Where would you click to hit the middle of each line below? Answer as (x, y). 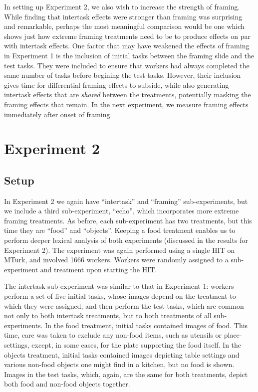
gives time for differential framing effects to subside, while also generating (117, 85)
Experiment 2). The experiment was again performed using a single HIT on (120, 250)
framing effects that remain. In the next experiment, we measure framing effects (126, 104)
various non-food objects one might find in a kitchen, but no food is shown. (119, 364)
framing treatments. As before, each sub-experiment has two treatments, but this (128, 220)
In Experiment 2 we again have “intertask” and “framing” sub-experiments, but (126, 201)
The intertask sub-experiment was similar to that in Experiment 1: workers (119, 286)
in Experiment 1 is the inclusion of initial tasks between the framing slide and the (129, 55)
